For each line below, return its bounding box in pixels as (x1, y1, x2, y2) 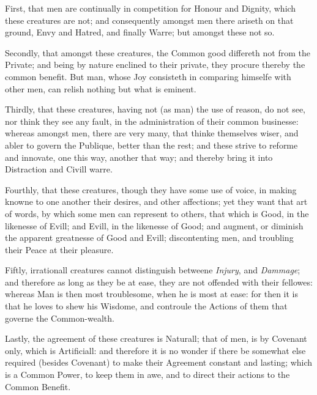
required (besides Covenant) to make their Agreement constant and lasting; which (5, 356, 313, 369)
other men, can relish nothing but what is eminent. (5, 82, 196, 95)
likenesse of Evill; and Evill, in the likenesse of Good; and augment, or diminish (5, 219, 304, 232)
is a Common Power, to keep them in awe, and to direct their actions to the (5, 368, 290, 381)
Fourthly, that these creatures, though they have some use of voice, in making (5, 183, 297, 196)
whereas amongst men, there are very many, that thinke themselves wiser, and (5, 127, 299, 139)
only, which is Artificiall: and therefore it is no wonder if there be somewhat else (5, 344, 306, 356)
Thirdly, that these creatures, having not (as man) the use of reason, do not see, (5, 103, 305, 116)
